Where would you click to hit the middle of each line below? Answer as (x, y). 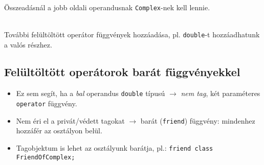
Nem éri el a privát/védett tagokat (70, 120)
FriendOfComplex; (46, 157)
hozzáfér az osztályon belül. (59, 131)
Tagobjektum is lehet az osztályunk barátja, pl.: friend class (115, 147)
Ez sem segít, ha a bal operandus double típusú (91, 93)
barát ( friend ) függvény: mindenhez (198, 120)
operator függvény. (47, 103)
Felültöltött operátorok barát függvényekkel (122, 72)
